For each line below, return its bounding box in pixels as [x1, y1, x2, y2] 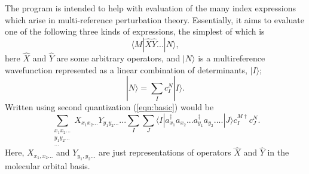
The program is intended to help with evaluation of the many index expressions [5, 2, 296, 14]
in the [267, 146, 289, 159]
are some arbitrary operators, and [56, 52, 180, 64]
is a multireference [198, 52, 265, 64]
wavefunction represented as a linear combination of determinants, [5, 63, 247, 76]
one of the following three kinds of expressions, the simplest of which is [5, 25, 265, 38]
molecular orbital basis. [5, 159, 90, 172]
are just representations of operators [99, 146, 231, 159]
